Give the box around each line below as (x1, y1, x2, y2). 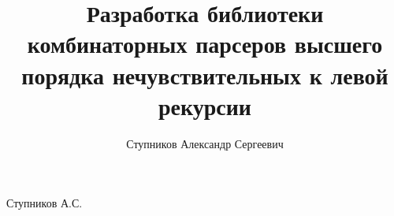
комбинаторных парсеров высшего (27, 28, 383, 60)
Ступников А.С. (6, 195, 83, 211)
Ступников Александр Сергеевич (126, 135, 284, 151)
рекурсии (158, 89, 251, 121)
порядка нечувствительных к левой (21, 58, 388, 91)
